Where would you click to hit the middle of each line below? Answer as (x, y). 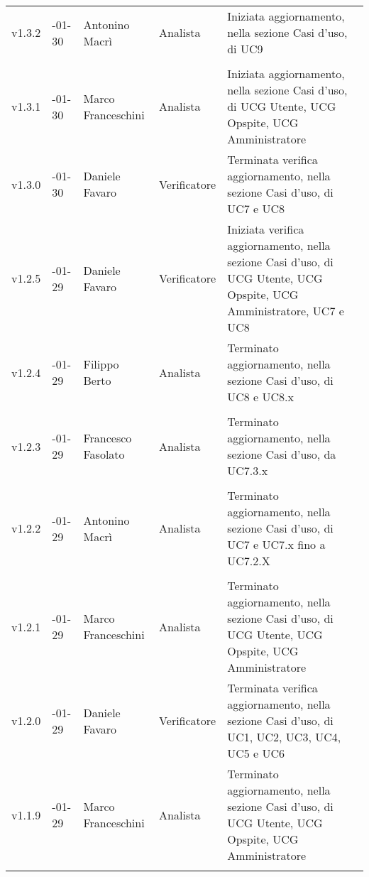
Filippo (101, 364)
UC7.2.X (249, 561)
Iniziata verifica (266, 229)
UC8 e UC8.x (260, 397)
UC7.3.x (248, 470)
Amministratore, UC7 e (286, 311)
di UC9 (245, 49)
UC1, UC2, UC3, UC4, (284, 737)
